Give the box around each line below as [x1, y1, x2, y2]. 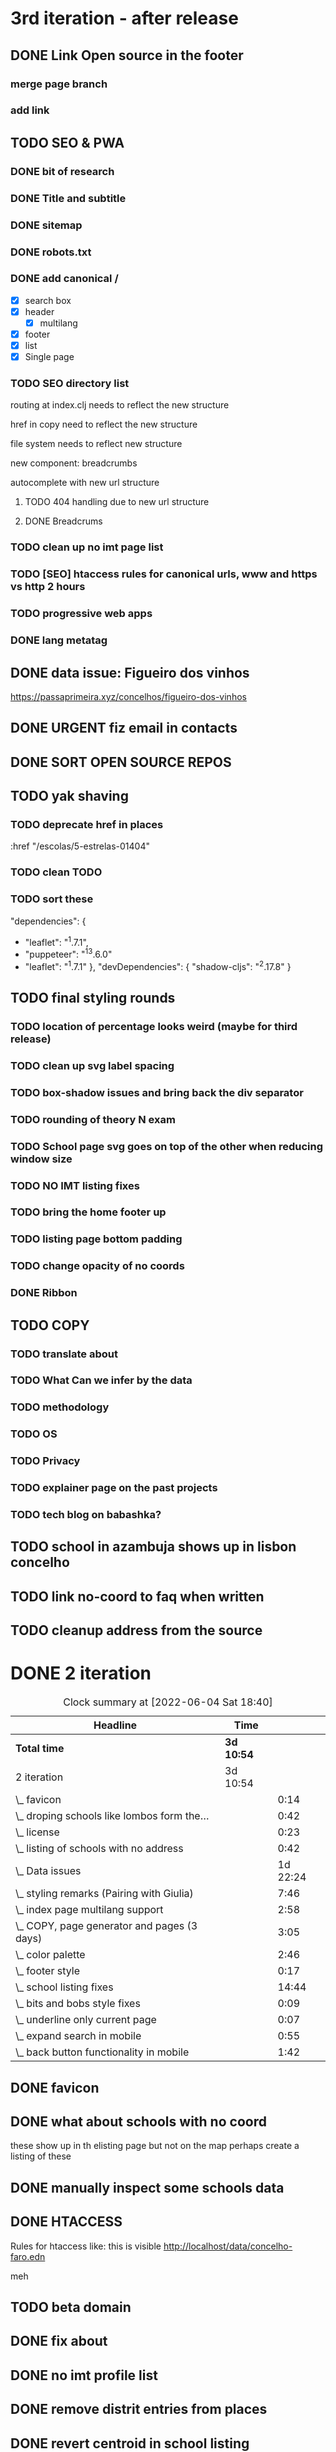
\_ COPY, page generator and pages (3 [15, 1919, 198, 1933]
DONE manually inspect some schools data [10, 2179, 285, 2196]
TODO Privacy [10, 1454, 81, 1468]
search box [24, 294, 72, 306]
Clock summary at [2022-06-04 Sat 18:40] [63, 1695, 273, 1709]
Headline [93, 1718, 138, 1732]
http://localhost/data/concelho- [163, 2240, 293, 2252]
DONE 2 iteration [10, 1662, 152, 1685]
